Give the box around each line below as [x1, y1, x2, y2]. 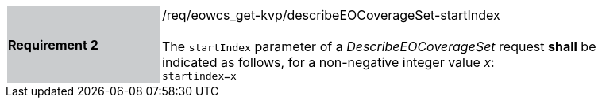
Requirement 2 [8, 36, 98, 53]
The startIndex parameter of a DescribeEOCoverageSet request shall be [162, 39, 596, 54]
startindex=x [162, 70, 237, 82]
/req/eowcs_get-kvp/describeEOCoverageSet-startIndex [162, 7, 500, 23]
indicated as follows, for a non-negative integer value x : [162, 54, 495, 70]
